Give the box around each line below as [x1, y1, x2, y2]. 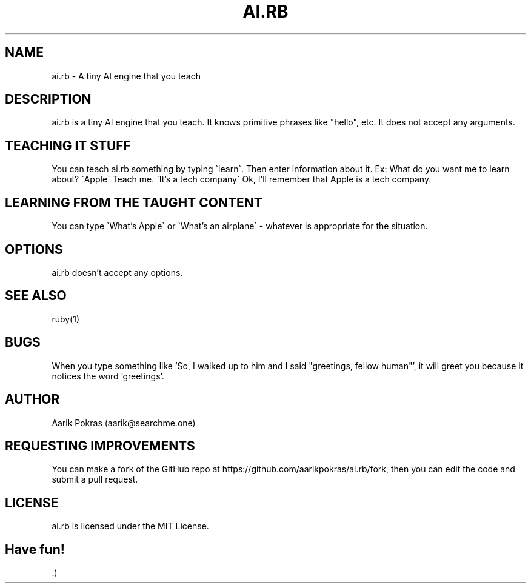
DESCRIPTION [5, 92, 92, 107]
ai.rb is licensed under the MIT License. [52, 521, 209, 532]
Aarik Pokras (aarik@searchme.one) [52, 417, 196, 428]
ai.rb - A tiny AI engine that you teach [52, 70, 201, 81]
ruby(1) [52, 313, 80, 324]
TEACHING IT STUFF [5, 138, 131, 153]
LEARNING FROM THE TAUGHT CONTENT [5, 195, 262, 210]
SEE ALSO [5, 288, 67, 304]
